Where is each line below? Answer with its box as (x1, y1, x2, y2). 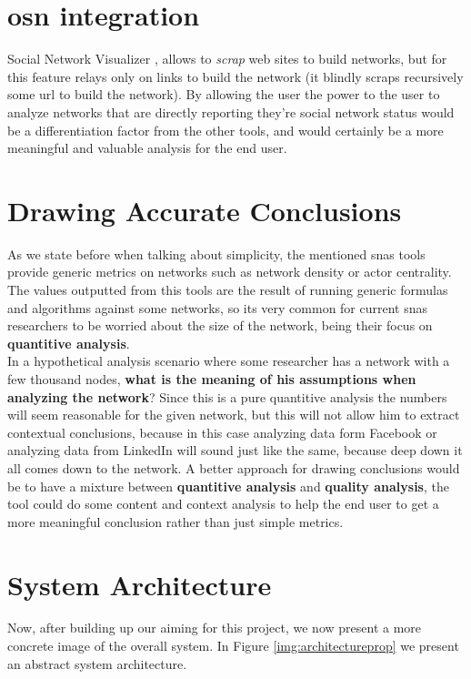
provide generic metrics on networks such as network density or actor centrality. (7, 262, 452, 281)
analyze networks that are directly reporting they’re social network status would (7, 102, 455, 121)
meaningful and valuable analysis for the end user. (7, 138, 287, 157)
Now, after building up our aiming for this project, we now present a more (7, 618, 422, 637)
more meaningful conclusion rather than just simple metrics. (7, 512, 344, 531)
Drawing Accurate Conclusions (7, 191, 402, 228)
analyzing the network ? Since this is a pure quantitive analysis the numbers (7, 387, 447, 406)
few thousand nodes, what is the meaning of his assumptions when (7, 369, 416, 388)
